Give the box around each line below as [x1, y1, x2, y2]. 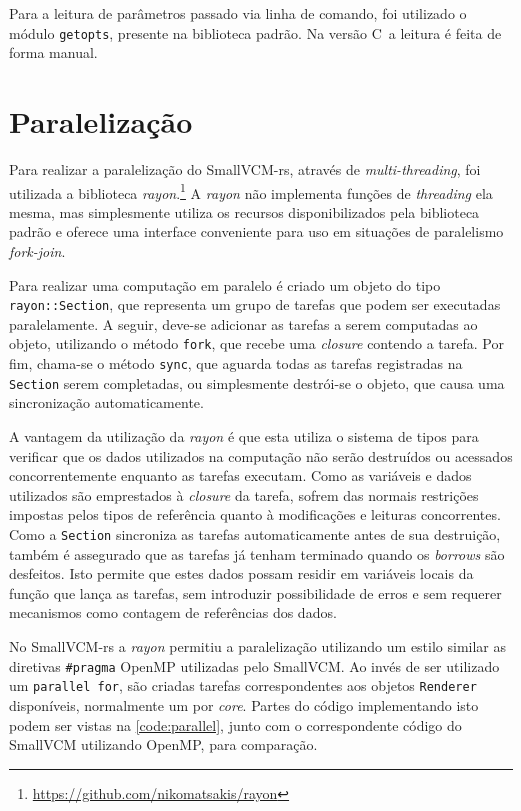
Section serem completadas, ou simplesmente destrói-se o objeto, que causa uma [9, 372, 505, 393]
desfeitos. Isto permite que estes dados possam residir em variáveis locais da [9, 563, 474, 584]
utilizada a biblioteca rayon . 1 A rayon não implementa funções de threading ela [9, 179, 493, 203]
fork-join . [9, 241, 66, 261]
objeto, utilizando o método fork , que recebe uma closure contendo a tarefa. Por [9, 333, 504, 354]
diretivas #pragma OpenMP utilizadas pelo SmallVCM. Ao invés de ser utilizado [9, 655, 500, 676]
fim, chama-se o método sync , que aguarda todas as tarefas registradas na [9, 353, 463, 374]
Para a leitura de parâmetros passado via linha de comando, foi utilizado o [9, 3, 467, 23]
